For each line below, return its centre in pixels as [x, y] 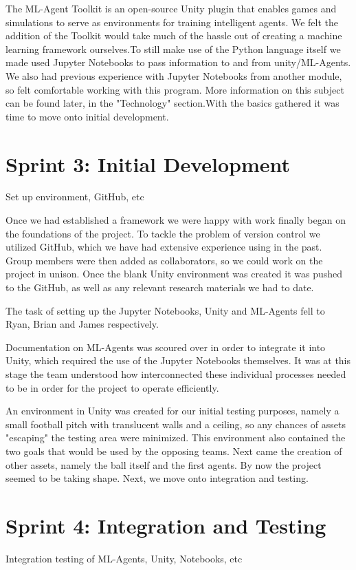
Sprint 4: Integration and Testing [166, 525]
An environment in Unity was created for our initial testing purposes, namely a [173, 411]
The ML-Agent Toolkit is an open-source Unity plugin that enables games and [171, 8]
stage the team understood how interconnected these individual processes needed [176, 374]
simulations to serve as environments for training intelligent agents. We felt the [172, 22]
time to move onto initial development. [87, 116]
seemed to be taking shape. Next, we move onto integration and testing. [157, 478]
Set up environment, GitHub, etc [75, 197]
